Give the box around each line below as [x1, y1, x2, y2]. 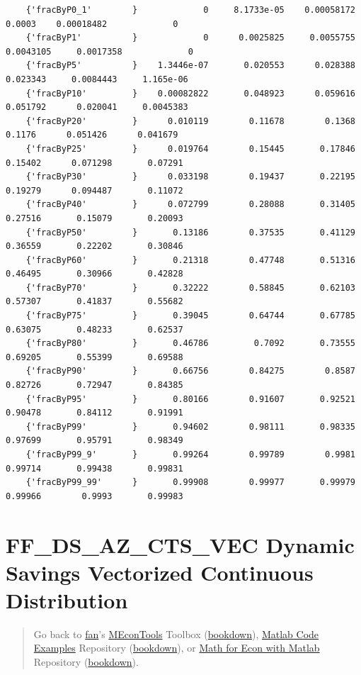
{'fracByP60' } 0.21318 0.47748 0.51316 [25, 255, 355, 265]
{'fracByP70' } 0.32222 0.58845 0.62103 [25, 282, 355, 293]
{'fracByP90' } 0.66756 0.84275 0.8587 [25, 366, 355, 376]
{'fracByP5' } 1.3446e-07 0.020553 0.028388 [25, 60, 355, 71]
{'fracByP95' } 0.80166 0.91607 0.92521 [25, 394, 355, 404]
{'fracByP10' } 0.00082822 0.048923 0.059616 [25, 88, 355, 99]
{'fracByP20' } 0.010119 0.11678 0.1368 [25, 116, 355, 126]
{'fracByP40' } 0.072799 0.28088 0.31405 [25, 199, 355, 210]
